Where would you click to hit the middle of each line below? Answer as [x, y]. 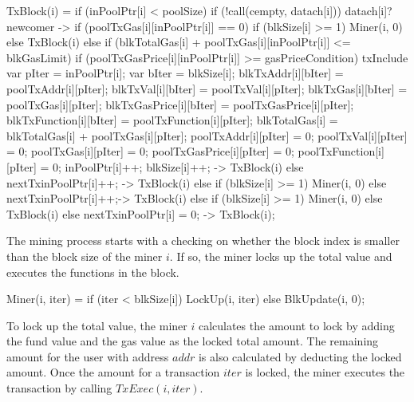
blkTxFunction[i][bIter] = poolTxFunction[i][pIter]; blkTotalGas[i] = [172, 120]
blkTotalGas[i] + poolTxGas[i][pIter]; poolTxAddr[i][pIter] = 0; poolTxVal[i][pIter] [207, 135]
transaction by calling [59, 388]
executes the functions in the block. [93, 272]
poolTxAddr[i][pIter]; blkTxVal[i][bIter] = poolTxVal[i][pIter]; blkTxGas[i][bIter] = [207, 88]
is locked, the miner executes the [325, 372]
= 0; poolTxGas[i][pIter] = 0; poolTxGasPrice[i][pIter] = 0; [150, 151]
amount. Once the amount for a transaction [113, 372]
